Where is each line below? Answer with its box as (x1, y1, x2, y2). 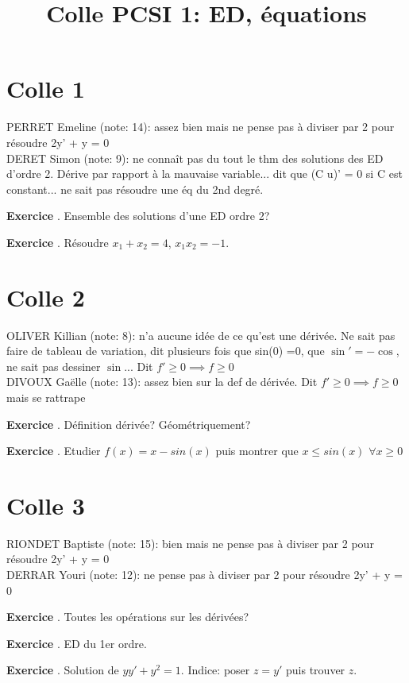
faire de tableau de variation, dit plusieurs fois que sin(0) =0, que (6, 342, 325, 359)
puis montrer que (215, 442, 299, 459)
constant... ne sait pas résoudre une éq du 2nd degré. (6, 180, 264, 197)
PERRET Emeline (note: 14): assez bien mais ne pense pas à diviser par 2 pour (6, 118, 395, 135)
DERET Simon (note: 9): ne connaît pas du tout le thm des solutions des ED (6, 149, 384, 166)
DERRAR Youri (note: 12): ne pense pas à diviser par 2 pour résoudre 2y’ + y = (6, 566, 403, 583)
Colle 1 (6, 72, 85, 105)
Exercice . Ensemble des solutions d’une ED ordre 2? (6, 207, 270, 224)
